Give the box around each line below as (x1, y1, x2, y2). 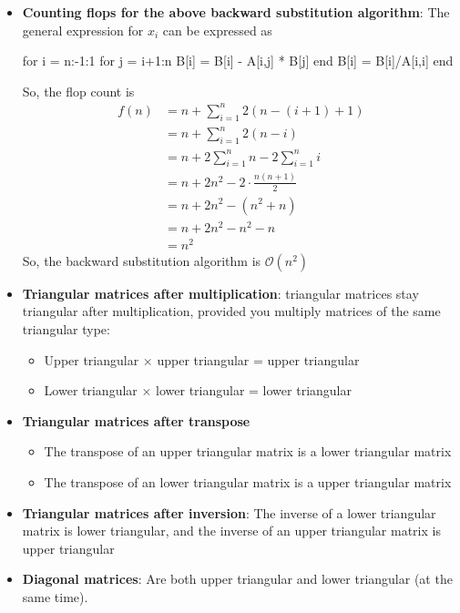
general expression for (22, 20, 144, 39)
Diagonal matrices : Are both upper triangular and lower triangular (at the (22, 569, 453, 588)
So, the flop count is (22, 81, 135, 100)
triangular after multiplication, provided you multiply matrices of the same (22, 301, 441, 321)
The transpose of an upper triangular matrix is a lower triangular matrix (44, 442, 452, 461)
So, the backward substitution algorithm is (22, 250, 261, 270)
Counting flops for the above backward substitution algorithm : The (22, 3, 450, 21)
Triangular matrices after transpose (22, 411, 250, 430)
